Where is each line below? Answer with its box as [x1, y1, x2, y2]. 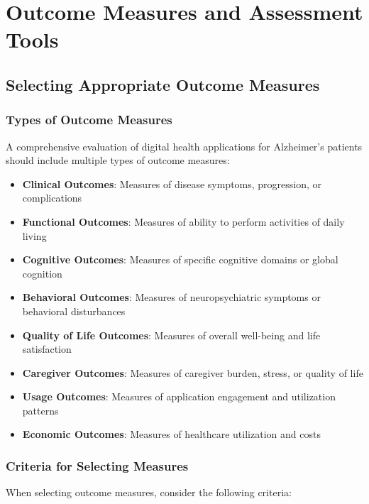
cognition [22, 265, 62, 280]
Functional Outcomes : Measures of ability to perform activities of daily [22, 214, 345, 229]
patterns [22, 402, 59, 417]
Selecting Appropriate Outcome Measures [6, 73, 320, 95]
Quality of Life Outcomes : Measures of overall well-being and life [22, 327, 321, 342]
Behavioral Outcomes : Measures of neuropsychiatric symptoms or [22, 290, 321, 305]
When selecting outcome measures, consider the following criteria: [6, 485, 292, 500]
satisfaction [22, 341, 72, 356]
